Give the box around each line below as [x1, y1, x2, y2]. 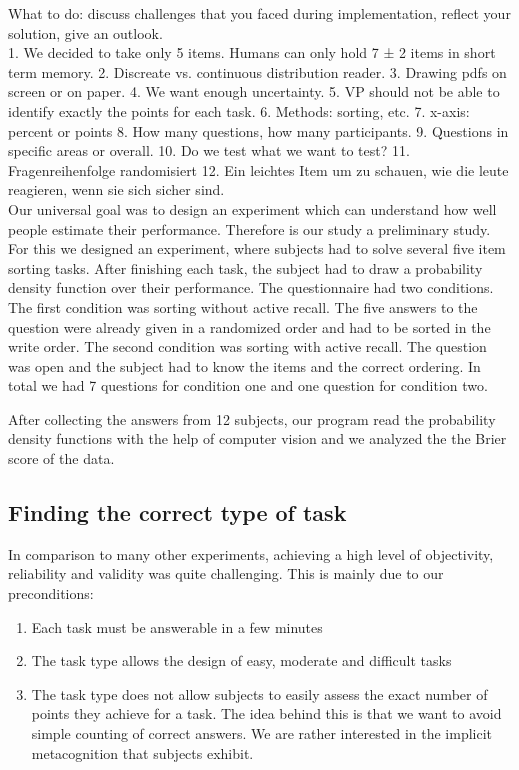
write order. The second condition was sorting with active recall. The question [8, 336, 487, 357]
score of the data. [8, 448, 115, 469]
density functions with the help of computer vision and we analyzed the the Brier [8, 428, 507, 449]
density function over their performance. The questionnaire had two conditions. [8, 277, 494, 298]
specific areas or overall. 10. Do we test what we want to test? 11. [8, 140, 410, 161]
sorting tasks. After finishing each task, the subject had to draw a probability [8, 257, 483, 278]
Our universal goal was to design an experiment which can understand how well [8, 198, 497, 219]
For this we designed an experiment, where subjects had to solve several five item [8, 238, 506, 259]
